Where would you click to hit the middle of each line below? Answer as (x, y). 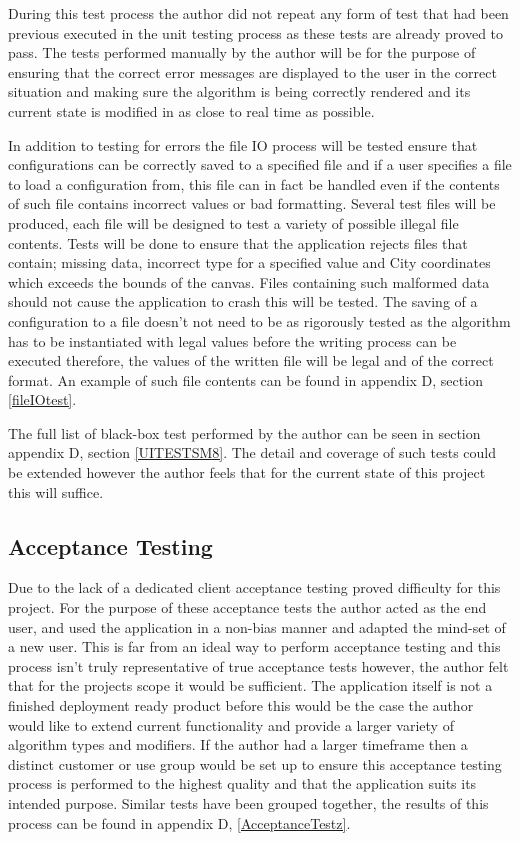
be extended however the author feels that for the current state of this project (247, 472)
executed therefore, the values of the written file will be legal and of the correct (251, 360)
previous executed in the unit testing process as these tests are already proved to (256, 32)
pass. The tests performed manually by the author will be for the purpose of (242, 52)
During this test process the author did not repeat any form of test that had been (258, 13)
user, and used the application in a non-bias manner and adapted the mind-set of (257, 626)
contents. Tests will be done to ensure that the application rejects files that (238, 242)
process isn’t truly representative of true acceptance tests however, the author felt (258, 665)
